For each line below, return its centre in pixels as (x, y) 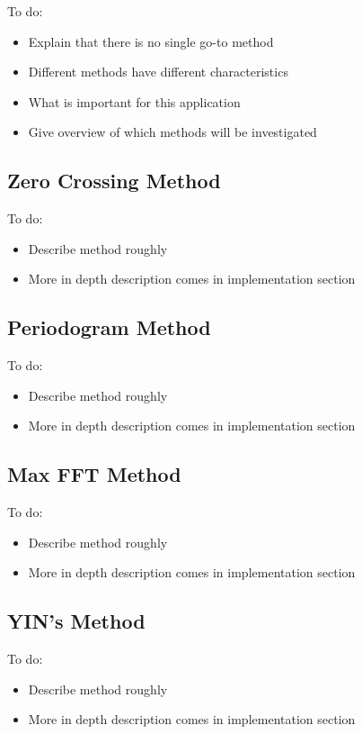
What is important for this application (134, 101)
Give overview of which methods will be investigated (172, 132)
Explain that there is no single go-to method (151, 41)
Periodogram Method (109, 327)
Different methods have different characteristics (158, 72)
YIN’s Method (76, 621)
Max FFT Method (94, 474)
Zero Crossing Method (114, 181)
